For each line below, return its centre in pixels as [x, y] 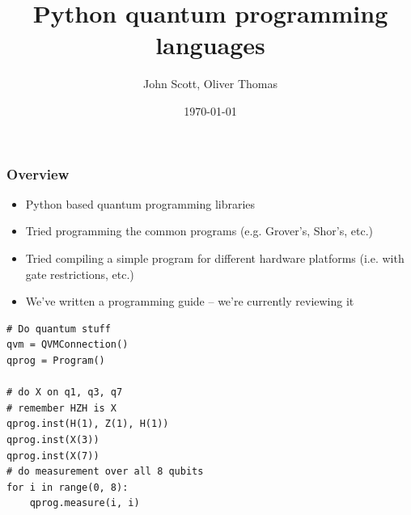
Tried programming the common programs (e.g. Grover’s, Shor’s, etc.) [199, 231]
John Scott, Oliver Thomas [210, 84]
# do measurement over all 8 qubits [105, 472]
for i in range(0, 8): [68, 487]
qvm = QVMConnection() [68, 345]
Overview [38, 173]
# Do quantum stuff [59, 329]
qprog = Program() [56, 360]
